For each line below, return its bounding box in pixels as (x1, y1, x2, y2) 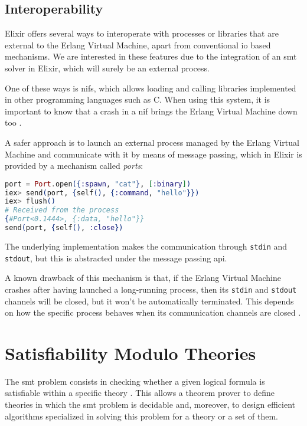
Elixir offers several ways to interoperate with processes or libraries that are (5, 27, 279, 40)
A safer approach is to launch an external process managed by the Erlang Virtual (5, 136, 299, 148)
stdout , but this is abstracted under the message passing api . (5, 251, 227, 264)
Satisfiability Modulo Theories (5, 340, 256, 365)
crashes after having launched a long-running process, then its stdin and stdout (5, 283, 297, 295)
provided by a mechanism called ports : (5, 159, 143, 172)
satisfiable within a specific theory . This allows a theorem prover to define (5, 386, 275, 399)
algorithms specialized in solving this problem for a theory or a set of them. (5, 409, 278, 422)
